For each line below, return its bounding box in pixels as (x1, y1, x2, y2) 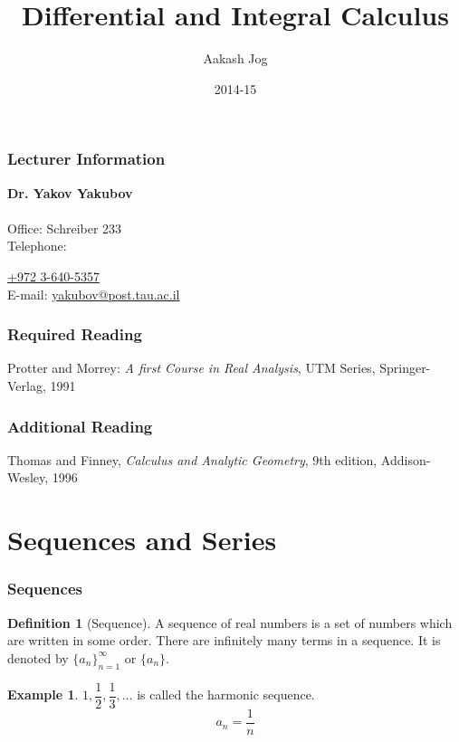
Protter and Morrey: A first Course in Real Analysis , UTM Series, (7, 358, 376, 377)
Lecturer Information (7, 147, 166, 170)
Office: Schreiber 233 (7, 218, 122, 237)
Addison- (380, 450, 431, 469)
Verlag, (7, 376, 46, 395)
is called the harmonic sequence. (137, 685, 315, 704)
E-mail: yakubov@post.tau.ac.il (7, 284, 180, 303)
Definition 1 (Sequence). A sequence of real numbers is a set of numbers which (7, 613, 453, 632)
